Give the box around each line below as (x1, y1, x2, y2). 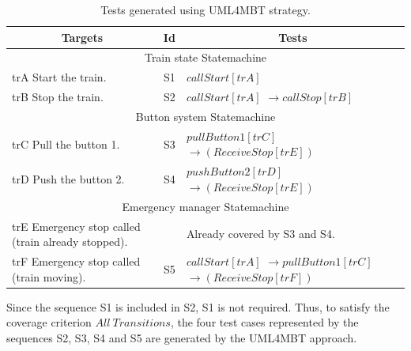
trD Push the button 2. (12, 171, 125, 187)
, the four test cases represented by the (170, 314, 359, 330)
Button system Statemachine (135, 108, 276, 124)
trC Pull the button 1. (12, 135, 120, 152)
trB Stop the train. (12, 89, 104, 105)
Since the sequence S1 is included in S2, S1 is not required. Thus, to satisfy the (6, 298, 390, 315)
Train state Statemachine (144, 49, 267, 66)
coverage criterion (6, 314, 92, 330)
